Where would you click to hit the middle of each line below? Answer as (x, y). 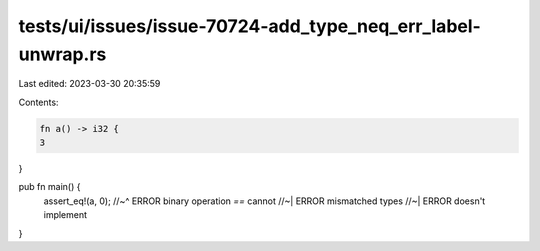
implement (65, 215)
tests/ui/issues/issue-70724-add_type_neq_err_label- (250, 26)
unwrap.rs (62, 54)
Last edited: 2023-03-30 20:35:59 (89, 84)
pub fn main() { (49, 187)
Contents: (38, 102)
